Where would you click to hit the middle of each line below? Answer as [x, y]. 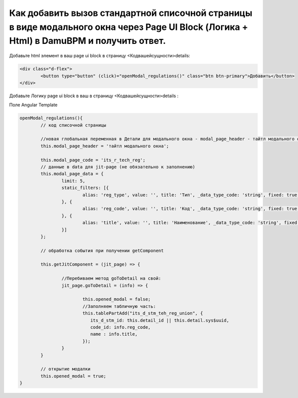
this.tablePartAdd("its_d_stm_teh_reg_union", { [143, 313]
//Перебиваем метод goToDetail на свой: [111, 278]
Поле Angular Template [34, 105]
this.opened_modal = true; [73, 376]
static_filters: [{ [85, 188]
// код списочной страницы [73, 125]
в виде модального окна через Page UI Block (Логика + [129, 27]
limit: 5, [73, 181]
